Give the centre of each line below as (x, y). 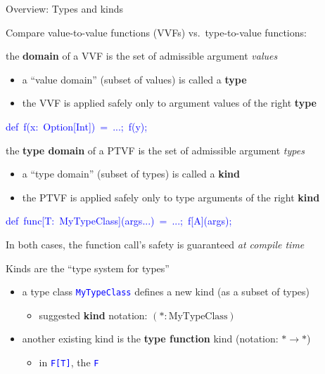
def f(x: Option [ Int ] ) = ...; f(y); (77, 126)
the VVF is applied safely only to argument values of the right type (169, 103)
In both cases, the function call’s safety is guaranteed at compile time (155, 244)
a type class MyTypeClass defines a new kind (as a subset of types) (166, 292)
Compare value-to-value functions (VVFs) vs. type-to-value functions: (156, 32)
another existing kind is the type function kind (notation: (150, 339)
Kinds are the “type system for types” (88, 268)
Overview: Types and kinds (65, 8)
